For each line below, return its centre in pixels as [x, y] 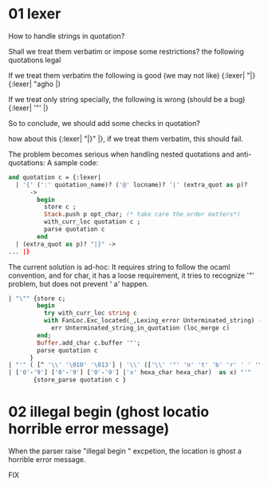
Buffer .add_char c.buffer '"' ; [89, 343]
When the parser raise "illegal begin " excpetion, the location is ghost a [125, 451]
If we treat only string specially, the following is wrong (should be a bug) [127, 99]
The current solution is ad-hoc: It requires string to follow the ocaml [119, 267]
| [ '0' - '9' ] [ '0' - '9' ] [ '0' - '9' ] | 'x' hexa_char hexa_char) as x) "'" [130, 373]
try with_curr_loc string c [90, 313]
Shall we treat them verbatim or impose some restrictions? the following [126, 51]
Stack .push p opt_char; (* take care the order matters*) [142, 215]
